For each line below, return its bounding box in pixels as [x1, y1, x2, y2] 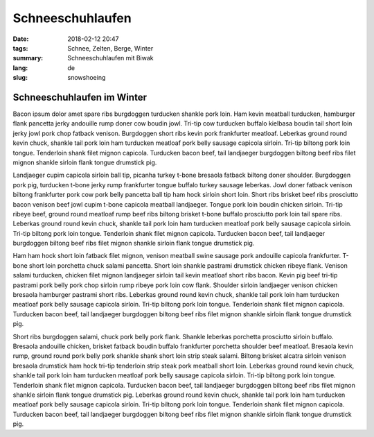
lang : [12, 63, 28, 72]
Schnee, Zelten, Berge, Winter [67, 44, 154, 52]
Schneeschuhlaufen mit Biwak [67, 54, 154, 62]
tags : [12, 44, 28, 52]
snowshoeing [67, 74, 106, 82]
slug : [12, 74, 28, 82]
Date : [12, 35, 29, 43]
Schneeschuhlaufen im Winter [12, 91, 147, 103]
